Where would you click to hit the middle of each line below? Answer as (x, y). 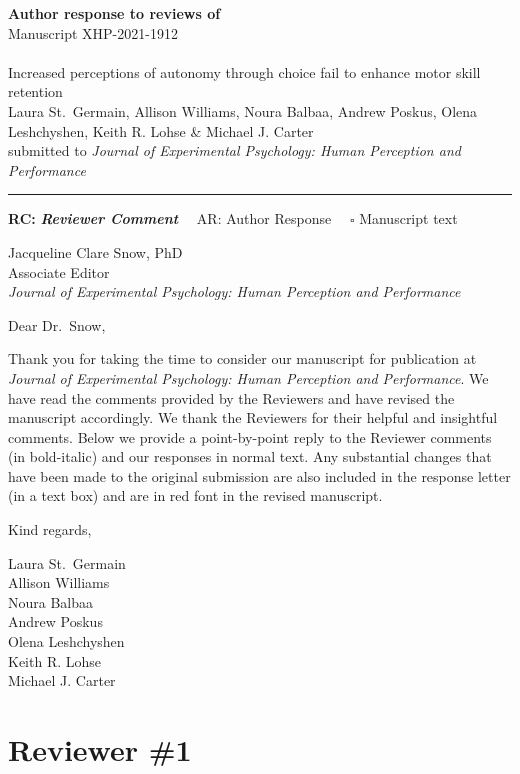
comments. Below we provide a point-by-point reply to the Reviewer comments (250, 436)
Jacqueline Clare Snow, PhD (95, 251)
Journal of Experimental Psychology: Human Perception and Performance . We (248, 377)
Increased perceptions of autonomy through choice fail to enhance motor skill (244, 71)
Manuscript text (408, 218)
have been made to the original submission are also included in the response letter (259, 475)
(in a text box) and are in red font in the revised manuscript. (195, 495)
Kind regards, (50, 529)
